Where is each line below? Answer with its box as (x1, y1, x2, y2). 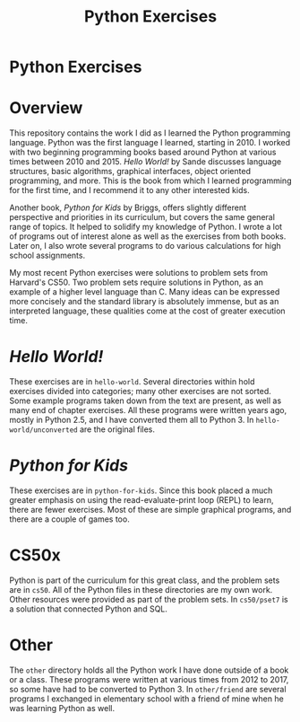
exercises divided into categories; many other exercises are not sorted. (9, 386, 271, 397)
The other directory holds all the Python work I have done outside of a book (9, 665, 289, 675)
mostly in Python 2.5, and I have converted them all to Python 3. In (9, 415, 254, 426)
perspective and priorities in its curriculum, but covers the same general (9, 212, 276, 223)
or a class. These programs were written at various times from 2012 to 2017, (9, 674, 289, 684)
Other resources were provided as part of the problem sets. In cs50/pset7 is (9, 594, 288, 604)
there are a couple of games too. (9, 514, 130, 524)
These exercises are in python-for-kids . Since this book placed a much (9, 485, 273, 496)
